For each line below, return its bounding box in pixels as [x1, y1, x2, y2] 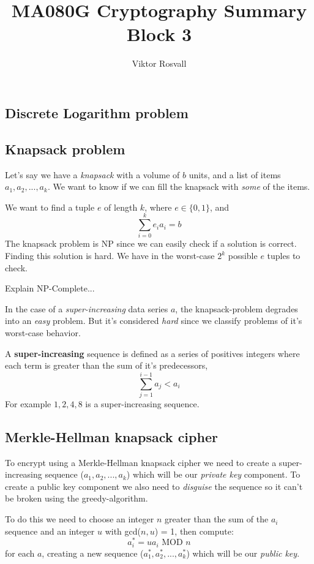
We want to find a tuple [5, 200, 95, 213]
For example [5, 397, 51, 410]
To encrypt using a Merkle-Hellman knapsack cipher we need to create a [5, 456, 277, 468]
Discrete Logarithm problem [5, 103, 189, 122]
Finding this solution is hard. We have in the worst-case [5, 249, 215, 261]
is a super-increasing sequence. [85, 397, 200, 410]
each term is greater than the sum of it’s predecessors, [5, 359, 208, 372]
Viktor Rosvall [132, 57, 187, 70]
